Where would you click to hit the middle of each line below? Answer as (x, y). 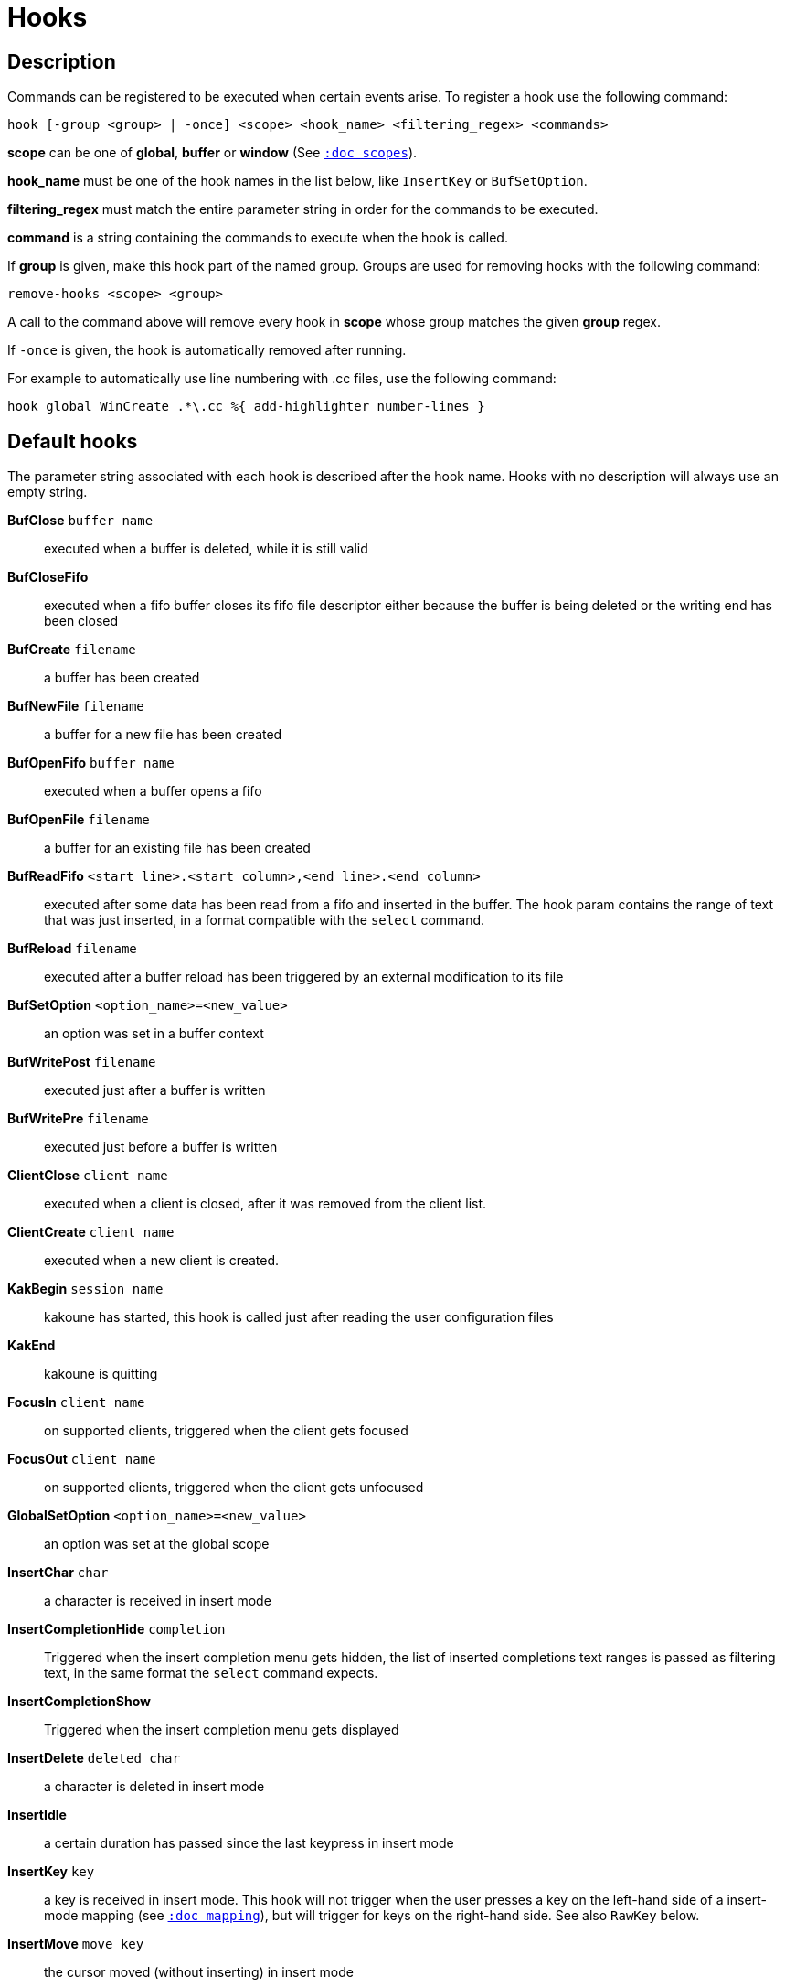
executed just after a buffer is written (155, 1090)
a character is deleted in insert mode (154, 1787)
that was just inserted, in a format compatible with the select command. (265, 920)
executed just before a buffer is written (161, 1147)
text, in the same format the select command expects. (211, 1673)
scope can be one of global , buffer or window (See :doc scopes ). (212, 153)
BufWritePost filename (82, 1062)
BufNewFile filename (76, 706)
